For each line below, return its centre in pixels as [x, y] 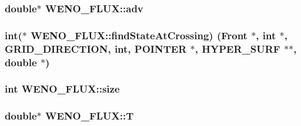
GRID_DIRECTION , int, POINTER [96, 48]
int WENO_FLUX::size [62, 89]
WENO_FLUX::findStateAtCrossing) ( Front [139, 35]
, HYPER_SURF [238, 48]
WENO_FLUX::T [90, 116]
